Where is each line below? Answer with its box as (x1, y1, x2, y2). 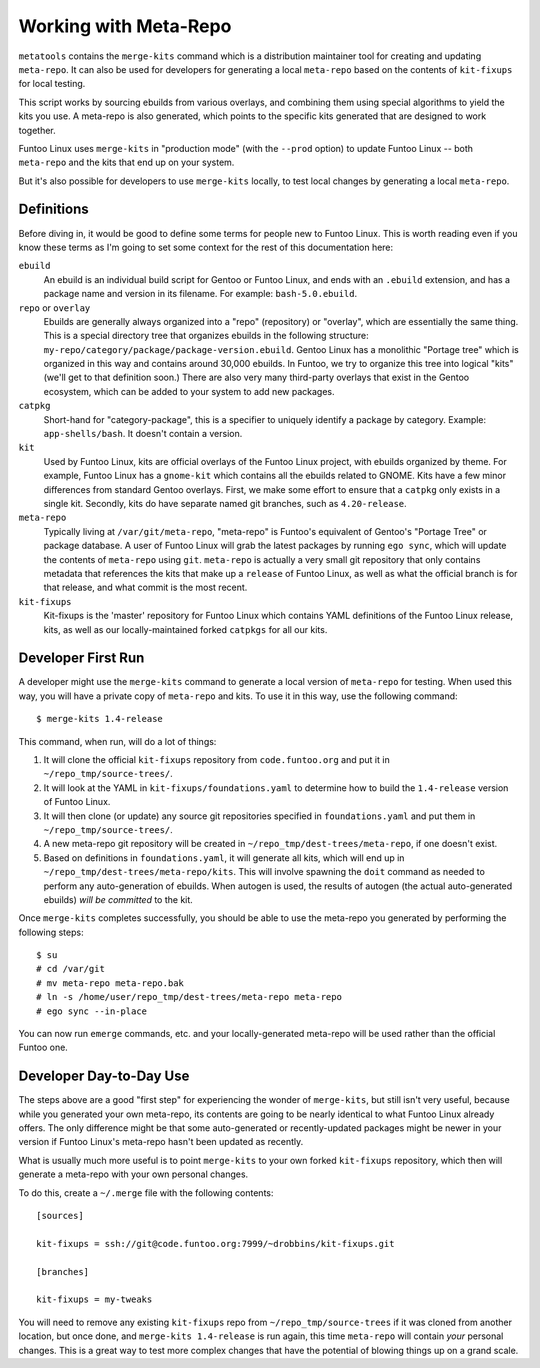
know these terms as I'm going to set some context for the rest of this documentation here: (18, 241, 394, 253)
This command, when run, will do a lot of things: (18, 735, 217, 747)
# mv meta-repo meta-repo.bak (36, 977, 185, 989)
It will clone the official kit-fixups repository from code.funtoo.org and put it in (43, 753, 390, 765)
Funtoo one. (18, 1041, 69, 1054)
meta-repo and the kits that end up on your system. (18, 156, 235, 169)
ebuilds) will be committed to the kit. (43, 893, 194, 905)
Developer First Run (18, 650, 145, 667)
